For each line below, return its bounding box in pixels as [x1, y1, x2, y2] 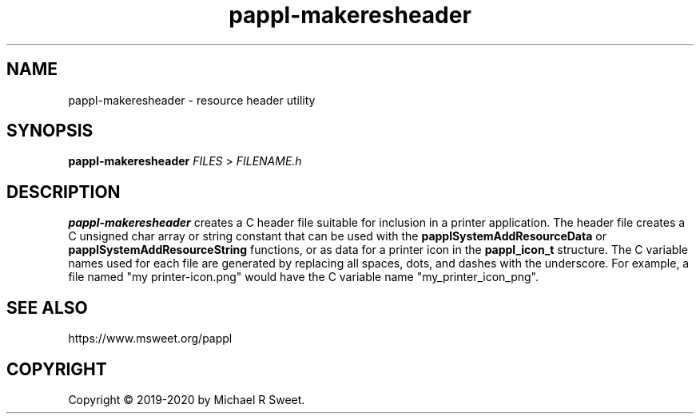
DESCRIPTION [6, 181, 121, 202]
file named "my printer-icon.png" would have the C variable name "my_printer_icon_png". [68, 270, 539, 284]
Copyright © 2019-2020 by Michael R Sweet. [68, 392, 305, 406]
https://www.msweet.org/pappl [68, 331, 233, 346]
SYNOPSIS [6, 121, 93, 141]
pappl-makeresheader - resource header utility [68, 93, 316, 107]
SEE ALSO [6, 297, 88, 318]
